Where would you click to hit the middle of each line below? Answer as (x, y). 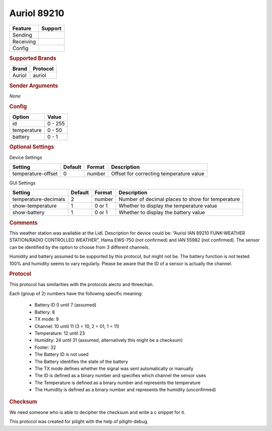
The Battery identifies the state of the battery (81, 361)
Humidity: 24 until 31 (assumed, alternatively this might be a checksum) (109, 340)
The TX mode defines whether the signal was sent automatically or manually (114, 368)
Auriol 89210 (37, 13)
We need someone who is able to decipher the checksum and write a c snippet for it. (97, 412)
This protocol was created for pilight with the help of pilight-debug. (79, 421)
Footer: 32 (45, 347)
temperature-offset (35, 173)
